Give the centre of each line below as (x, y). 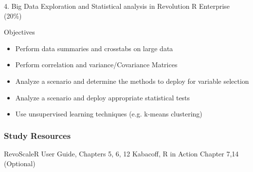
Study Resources (37, 135)
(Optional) (20, 163)
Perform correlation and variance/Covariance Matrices (96, 65)
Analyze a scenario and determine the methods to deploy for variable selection (132, 81)
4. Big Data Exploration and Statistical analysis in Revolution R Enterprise (117, 6)
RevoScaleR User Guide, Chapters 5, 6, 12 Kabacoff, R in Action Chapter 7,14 (121, 153)
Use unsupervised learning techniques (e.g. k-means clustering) (109, 114)
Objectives (19, 32)
